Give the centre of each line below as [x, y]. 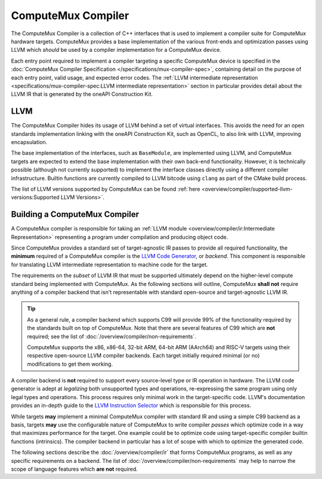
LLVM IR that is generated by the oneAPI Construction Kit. [82, 94]
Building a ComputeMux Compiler [75, 214]
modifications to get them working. [70, 364]
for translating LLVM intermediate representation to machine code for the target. [109, 265]
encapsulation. [29, 142]
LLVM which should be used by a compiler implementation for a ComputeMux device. [116, 50]
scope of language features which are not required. [75, 469]
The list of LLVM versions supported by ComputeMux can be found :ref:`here [106, 189]
